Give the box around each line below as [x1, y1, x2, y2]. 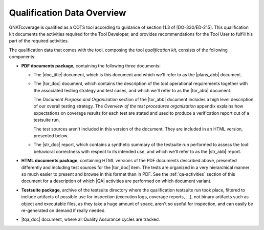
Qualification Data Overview [9, 7, 127, 18]
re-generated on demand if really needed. [21, 208, 106, 213]
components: [9, 54, 36, 60]
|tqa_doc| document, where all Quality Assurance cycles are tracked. [21, 216, 160, 222]
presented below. [33, 133, 68, 139]
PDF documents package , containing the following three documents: [21, 63, 161, 68]
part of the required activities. [9, 38, 69, 44]
